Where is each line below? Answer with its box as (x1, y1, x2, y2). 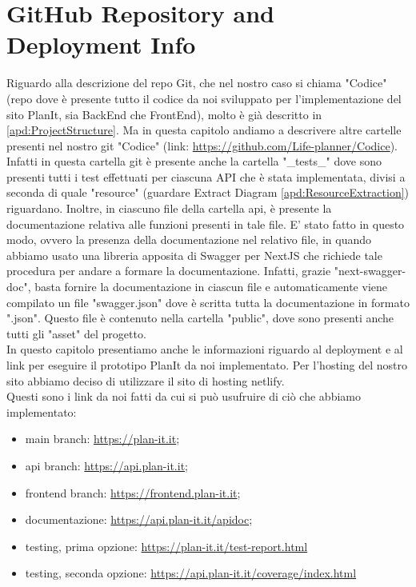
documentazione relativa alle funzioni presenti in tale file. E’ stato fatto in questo (6, 215, 405, 232)
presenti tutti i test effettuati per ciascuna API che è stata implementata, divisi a (6, 168, 406, 185)
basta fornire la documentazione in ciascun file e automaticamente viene (34, 278, 387, 295)
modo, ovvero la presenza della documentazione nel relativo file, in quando (6, 231, 371, 248)
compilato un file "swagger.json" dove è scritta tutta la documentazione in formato (6, 293, 410, 310)
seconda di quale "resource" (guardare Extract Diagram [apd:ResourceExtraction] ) (6, 184, 410, 201)
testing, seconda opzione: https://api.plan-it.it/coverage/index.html (25, 565, 357, 581)
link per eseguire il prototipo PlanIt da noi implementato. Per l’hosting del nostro (6, 357, 407, 373)
